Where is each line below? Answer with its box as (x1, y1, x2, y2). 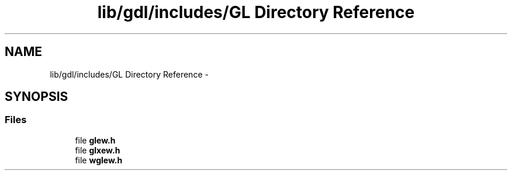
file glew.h (75, 135, 116, 145)
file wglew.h (75, 155, 123, 165)
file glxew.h (75, 145, 120, 155)
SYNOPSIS (5, 89, 68, 104)
